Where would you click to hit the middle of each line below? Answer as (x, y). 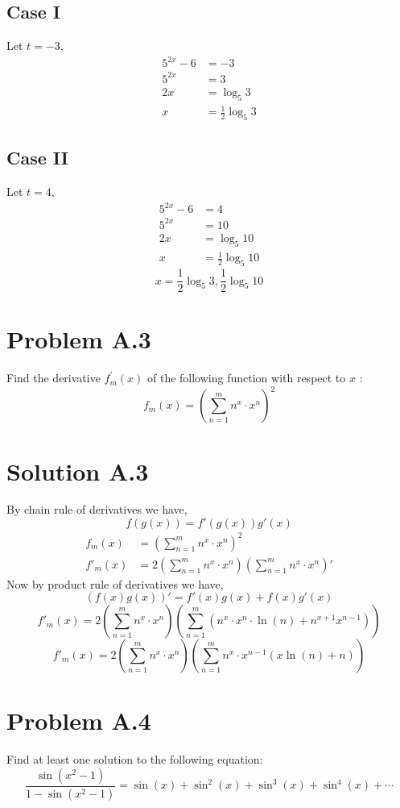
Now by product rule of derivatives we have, (115, 583)
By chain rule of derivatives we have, (97, 509)
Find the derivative (54, 378)
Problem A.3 (79, 339)
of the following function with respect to (246, 378)
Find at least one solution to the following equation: (135, 759)
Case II (37, 158)
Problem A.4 (79, 721)
